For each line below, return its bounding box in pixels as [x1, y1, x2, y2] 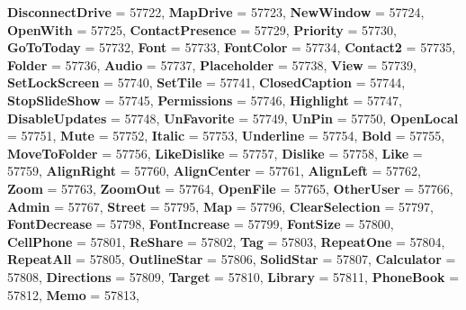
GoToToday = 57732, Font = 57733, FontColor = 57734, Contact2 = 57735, [7, 38, 456, 57]
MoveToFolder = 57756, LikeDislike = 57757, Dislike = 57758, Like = [7, 143, 423, 162]
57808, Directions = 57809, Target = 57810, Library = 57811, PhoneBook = [7, 267, 460, 286]
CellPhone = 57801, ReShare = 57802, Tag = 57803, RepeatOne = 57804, [7, 232, 445, 251]
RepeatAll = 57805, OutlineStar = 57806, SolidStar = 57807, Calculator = [7, 250, 456, 269]
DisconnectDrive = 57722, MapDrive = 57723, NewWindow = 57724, [7, 3, 425, 21]
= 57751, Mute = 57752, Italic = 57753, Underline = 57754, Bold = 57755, [7, 126, 445, 145]
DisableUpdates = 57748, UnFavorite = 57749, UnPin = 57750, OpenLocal [7, 108, 459, 127]
